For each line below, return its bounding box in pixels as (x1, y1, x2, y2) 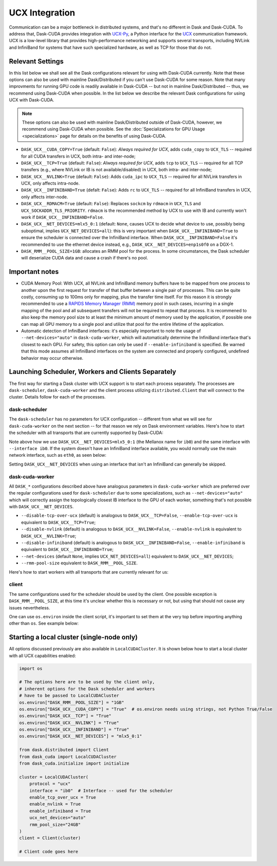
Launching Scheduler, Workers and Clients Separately (9, 368, 177, 376)
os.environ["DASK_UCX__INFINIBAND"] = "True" (19, 727, 130, 732)
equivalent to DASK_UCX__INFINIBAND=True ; (21, 546, 114, 552)
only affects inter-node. (21, 194, 68, 200)
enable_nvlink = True (29, 802, 81, 807)
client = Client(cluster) (19, 835, 81, 841)
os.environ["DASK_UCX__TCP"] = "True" (19, 713, 112, 719)
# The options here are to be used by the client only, (19, 679, 155, 685)
